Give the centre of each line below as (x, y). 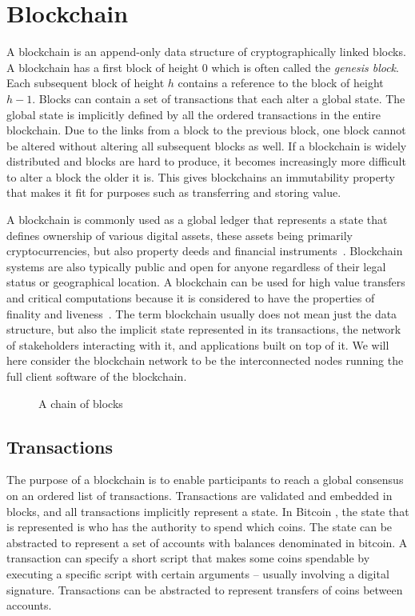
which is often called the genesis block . (305, 67)
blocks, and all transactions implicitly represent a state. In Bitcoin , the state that (208, 511)
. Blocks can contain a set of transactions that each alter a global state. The (219, 98)
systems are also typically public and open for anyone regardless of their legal (196, 266)
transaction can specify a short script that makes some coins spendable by (188, 558)
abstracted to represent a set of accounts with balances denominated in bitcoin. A (207, 542)
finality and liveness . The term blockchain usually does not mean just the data (202, 313)
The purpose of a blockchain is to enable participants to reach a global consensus (205, 480)
